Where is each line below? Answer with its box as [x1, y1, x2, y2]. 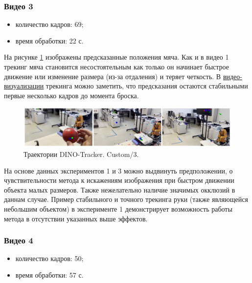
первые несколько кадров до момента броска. [4, 90, 139, 100]
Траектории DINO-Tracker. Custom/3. [23, 149, 139, 159]
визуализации [4, 81, 44, 91]
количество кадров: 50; [15, 253, 84, 263]
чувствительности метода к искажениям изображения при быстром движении [4, 175, 234, 185]
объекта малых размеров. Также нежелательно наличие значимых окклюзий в [4, 184, 235, 195]
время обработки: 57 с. [15, 269, 84, 280]
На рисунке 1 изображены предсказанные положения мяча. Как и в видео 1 [4, 52, 229, 62]
